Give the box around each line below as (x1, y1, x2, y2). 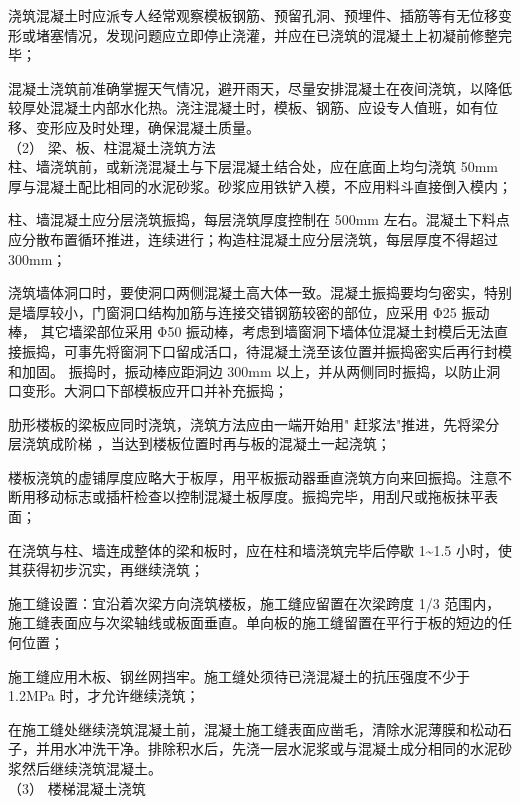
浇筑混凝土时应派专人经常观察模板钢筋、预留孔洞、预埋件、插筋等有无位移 (8, 5, 498, 25)
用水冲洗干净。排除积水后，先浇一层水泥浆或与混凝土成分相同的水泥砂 (49, 738, 512, 759)
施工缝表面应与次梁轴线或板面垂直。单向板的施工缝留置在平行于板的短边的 (8, 612, 498, 633)
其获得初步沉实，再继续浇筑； (8, 559, 204, 580)
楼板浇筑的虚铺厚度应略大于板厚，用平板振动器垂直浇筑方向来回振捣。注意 (8, 466, 498, 487)
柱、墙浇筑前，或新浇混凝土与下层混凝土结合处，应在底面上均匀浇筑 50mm (8, 156, 498, 177)
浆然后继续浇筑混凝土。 (8, 758, 162, 778)
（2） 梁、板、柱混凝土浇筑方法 (8, 136, 216, 157)
